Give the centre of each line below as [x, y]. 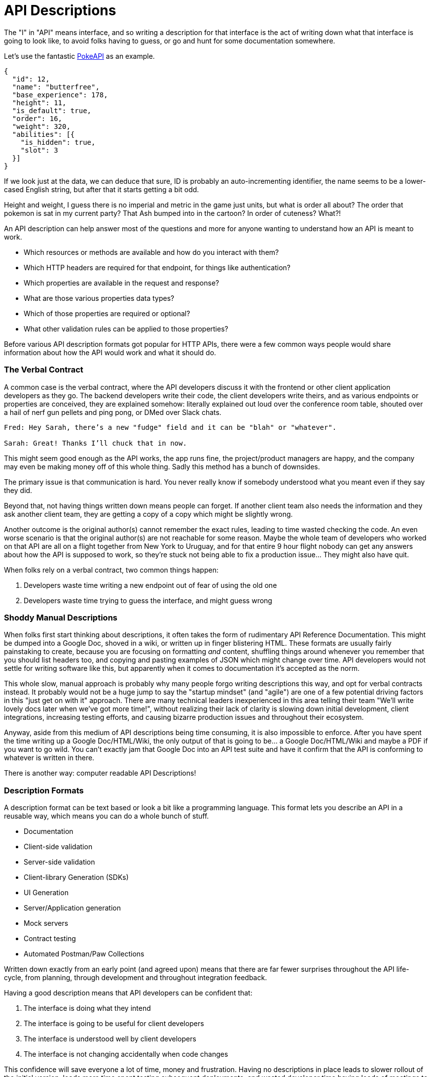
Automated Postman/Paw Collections [84, 954]
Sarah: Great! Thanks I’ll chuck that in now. [95, 443]
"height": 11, [39, 103]
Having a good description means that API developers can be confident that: [128, 993]
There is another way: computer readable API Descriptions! [100, 773]
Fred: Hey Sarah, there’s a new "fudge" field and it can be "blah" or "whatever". [170, 427]
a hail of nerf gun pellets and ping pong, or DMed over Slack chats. [113, 412]
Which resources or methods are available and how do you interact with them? [151, 252]
